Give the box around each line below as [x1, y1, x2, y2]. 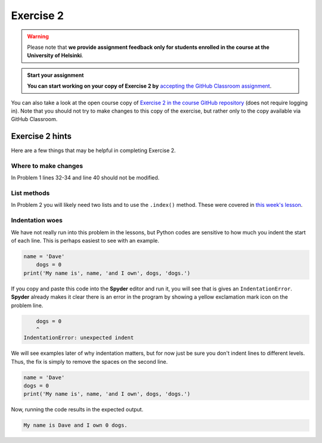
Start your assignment [27, 72, 84, 79]
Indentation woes [11, 216, 63, 225]
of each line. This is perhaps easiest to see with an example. [11, 237, 160, 244]
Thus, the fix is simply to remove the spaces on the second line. [11, 358, 168, 365]
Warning [27, 33, 49, 40]
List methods [11, 189, 50, 197]
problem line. [11, 302, 44, 309]
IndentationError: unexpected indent [23, 334, 134, 341]
